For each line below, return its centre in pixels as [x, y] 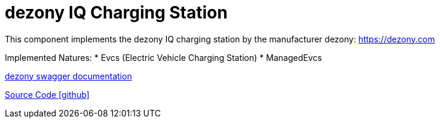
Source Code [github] [47, 94]
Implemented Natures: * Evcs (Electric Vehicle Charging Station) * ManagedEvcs [164, 57]
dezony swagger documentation [68, 76]
